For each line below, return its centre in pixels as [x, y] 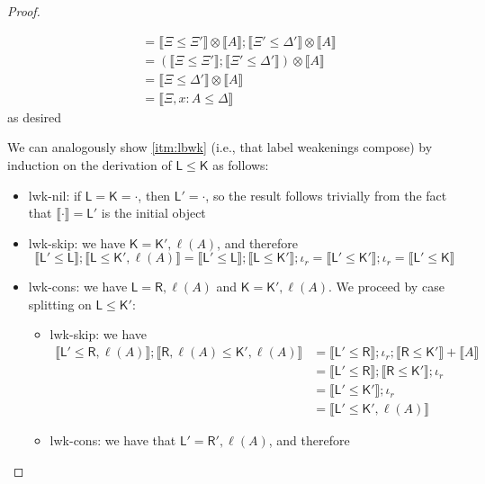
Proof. [24, 11]
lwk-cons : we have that [113, 440]
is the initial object [153, 213]
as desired [35, 117]
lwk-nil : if [55, 195]
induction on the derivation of [90, 164]
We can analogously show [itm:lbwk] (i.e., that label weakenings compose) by [220, 147]
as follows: [241, 164]
